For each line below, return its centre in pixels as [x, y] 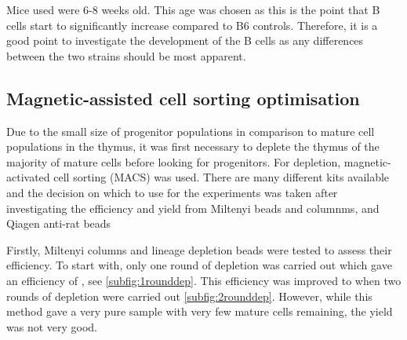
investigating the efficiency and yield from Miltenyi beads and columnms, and [193, 208]
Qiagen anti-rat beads [59, 223]
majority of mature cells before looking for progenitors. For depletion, [174, 161]
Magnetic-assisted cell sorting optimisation [183, 98]
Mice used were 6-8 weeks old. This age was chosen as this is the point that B [193, 9]
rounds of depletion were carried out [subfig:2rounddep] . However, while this [189, 296]
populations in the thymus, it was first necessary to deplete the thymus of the [193, 146]
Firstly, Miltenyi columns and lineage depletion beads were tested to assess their [199, 249]
